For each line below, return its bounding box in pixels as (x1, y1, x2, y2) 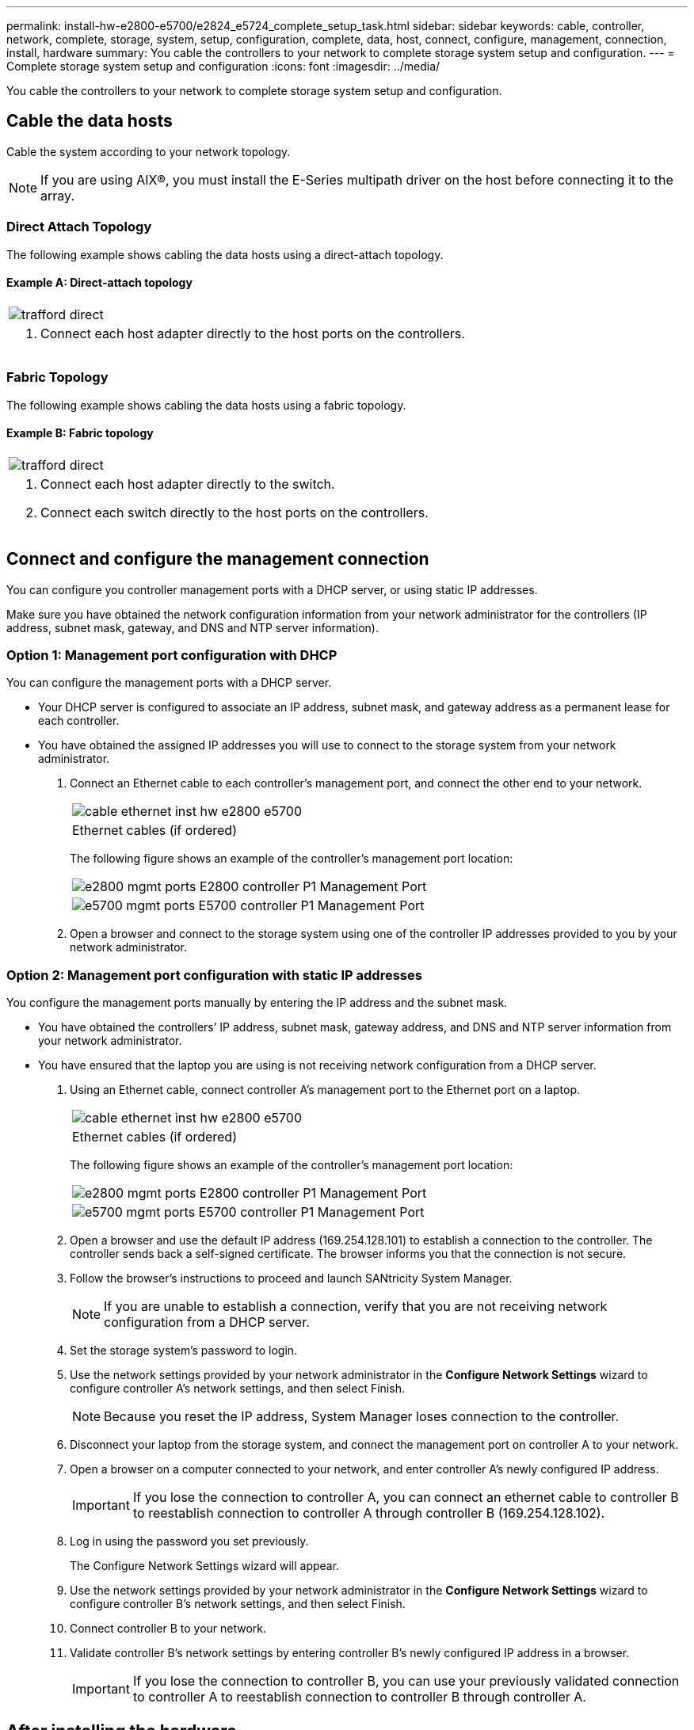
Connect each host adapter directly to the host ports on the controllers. (40, 325, 465, 341)
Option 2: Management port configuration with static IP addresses (6, 966, 422, 983)
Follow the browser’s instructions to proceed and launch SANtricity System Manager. (70, 1271, 513, 1286)
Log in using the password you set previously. (70, 1534, 309, 1549)
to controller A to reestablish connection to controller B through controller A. (132, 1689, 586, 1705)
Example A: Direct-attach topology (6, 276, 193, 290)
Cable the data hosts (6, 111, 173, 131)
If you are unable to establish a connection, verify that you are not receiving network (104, 1298, 608, 1315)
